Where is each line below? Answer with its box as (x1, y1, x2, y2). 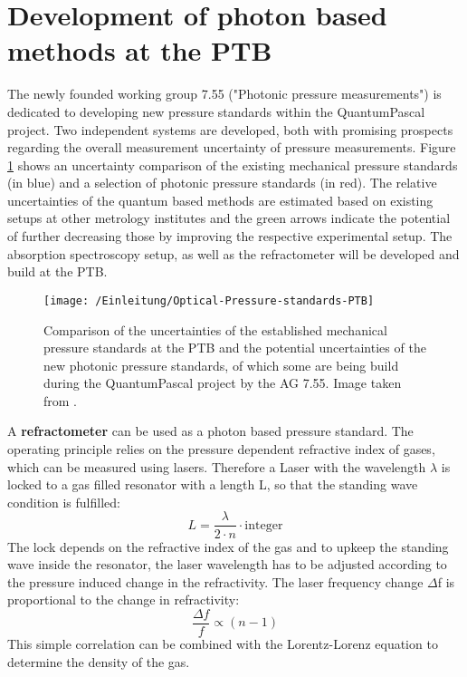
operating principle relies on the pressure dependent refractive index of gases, (7, 440, 435, 459)
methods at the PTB (7, 32, 272, 69)
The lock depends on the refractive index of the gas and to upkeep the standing (7, 537, 449, 556)
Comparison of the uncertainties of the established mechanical (43, 320, 387, 339)
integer (244, 518, 283, 532)
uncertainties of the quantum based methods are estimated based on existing (7, 190, 434, 209)
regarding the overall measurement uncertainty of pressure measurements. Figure (7, 138, 456, 157)
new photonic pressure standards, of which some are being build (43, 355, 399, 374)
